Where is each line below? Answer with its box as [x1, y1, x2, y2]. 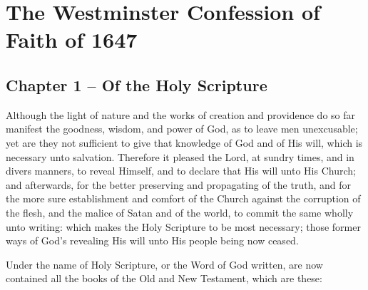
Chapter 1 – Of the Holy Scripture [6, 73, 267, 95]
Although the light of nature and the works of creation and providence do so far [6, 107, 355, 122]
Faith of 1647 [6, 25, 138, 54]
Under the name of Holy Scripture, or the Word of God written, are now [6, 257, 323, 271]
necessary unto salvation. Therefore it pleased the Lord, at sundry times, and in [6, 149, 354, 164]
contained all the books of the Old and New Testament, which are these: [6, 271, 322, 286]
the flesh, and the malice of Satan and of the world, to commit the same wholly [6, 204, 354, 219]
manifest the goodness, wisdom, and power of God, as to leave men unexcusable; [6, 121, 358, 136]
